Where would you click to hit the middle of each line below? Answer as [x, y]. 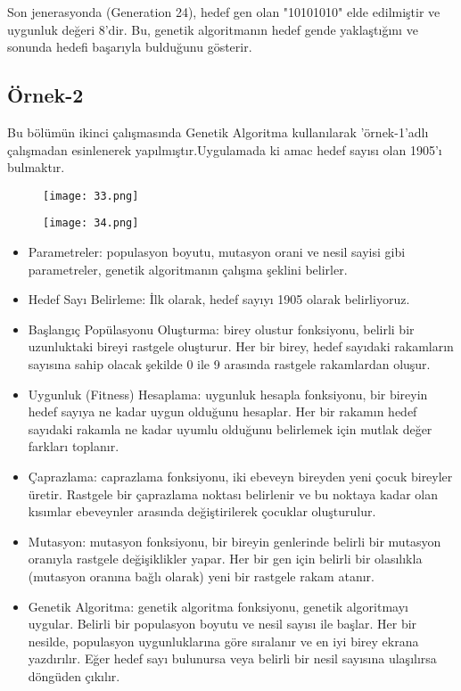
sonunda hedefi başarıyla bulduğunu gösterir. [130, 47]
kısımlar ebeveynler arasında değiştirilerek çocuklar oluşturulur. [202, 511]
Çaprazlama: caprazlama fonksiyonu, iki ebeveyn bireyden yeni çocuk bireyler [240, 477]
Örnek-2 [45, 95]
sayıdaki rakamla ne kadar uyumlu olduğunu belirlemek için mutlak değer [230, 428]
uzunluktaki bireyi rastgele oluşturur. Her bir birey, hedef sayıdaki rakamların [241, 346]
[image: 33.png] [91, 196]
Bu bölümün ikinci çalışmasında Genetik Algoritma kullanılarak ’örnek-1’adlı [218, 132]
